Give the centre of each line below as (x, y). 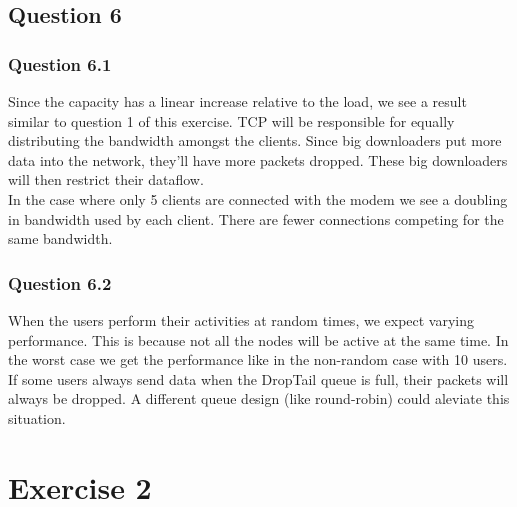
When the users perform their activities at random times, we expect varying (241, 319)
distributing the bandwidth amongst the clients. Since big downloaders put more (255, 140)
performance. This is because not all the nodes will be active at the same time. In (258, 339)
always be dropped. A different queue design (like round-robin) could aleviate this (259, 398)
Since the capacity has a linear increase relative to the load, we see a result (237, 101)
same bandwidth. (60, 238)
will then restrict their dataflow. (106, 179)
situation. (37, 417)
